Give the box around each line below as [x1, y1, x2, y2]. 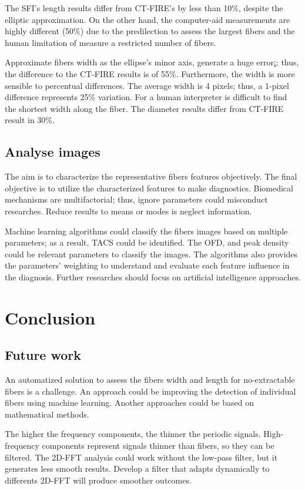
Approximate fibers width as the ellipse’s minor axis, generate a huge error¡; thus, [5, 56, 299, 68]
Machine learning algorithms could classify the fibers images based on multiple [5, 224, 288, 237]
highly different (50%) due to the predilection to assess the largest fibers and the [5, 25, 295, 37]
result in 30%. [5, 114, 55, 126]
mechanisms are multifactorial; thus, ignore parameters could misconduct [5, 193, 268, 206]
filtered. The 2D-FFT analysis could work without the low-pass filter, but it [5, 451, 278, 463]
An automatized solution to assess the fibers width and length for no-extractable [5, 373, 295, 386]
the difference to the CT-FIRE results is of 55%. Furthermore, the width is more [5, 67, 295, 80]
